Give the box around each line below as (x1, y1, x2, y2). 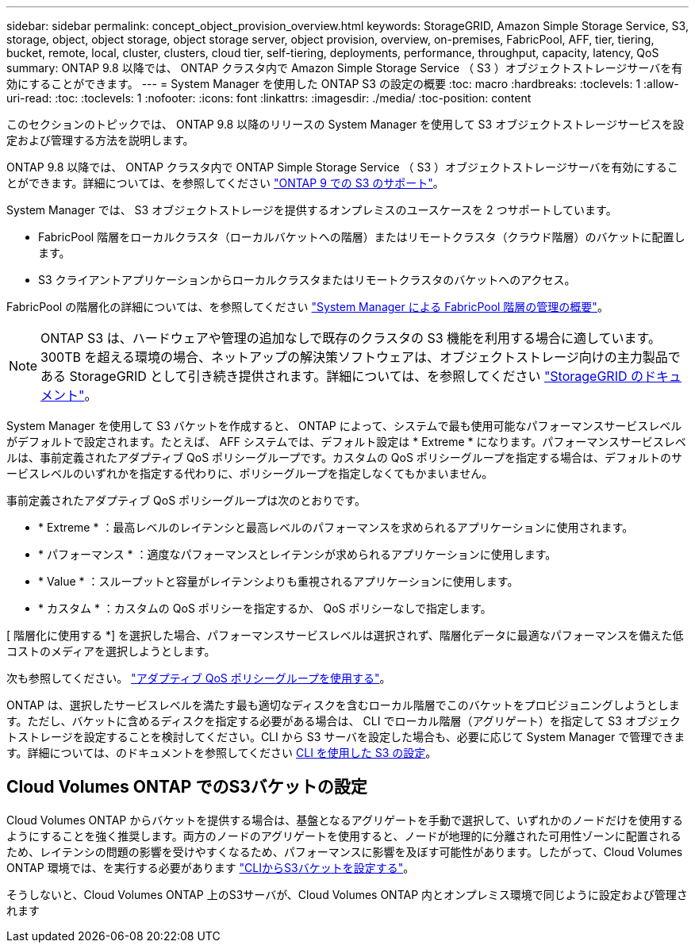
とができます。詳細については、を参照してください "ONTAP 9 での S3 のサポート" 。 (6, 176, 444, 190)
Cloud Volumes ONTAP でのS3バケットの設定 (6, 777, 367, 797)
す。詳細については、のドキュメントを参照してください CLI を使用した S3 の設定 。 (6, 746, 437, 759)
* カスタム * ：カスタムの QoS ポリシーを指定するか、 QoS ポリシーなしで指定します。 (38, 601, 492, 615)
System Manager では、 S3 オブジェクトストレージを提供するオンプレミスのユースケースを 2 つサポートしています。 (6, 203, 617, 217)
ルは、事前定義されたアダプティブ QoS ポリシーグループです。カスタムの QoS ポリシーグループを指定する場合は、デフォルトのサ (6, 451, 682, 464)
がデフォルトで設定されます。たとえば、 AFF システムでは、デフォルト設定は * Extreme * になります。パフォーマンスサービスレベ (6, 435, 686, 448)
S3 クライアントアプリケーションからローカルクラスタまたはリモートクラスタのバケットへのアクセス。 (38, 273, 576, 286)
